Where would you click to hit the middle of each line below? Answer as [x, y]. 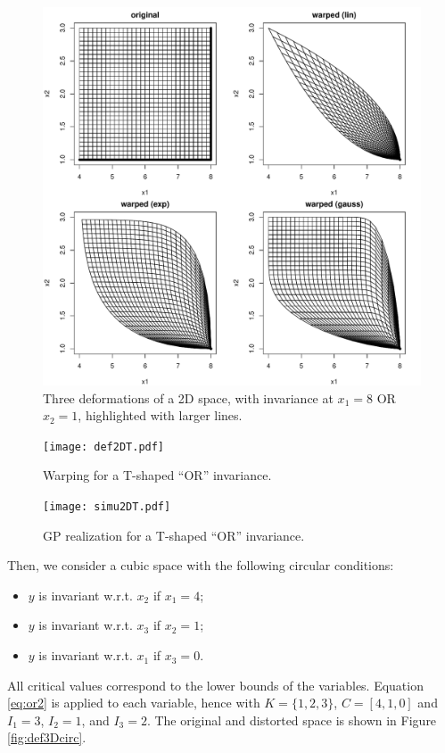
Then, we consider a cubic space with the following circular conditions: [201, 565]
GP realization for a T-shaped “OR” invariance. [174, 535]
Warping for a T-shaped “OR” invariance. [157, 475]
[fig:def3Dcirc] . [47, 737]
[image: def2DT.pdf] [104, 447]
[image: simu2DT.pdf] [107, 507]
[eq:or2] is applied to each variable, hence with [134, 703]
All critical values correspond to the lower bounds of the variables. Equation [215, 685]
